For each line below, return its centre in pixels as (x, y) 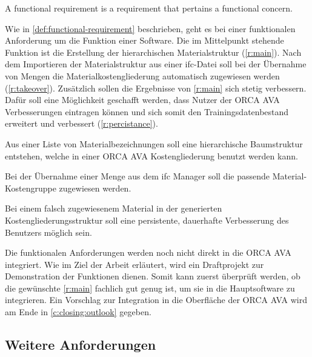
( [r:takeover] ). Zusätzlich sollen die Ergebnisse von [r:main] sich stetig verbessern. (156, 88)
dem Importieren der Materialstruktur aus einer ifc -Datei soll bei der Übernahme (156, 64)
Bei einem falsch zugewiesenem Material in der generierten (114, 208)
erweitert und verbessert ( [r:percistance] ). (81, 123)
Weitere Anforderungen (81, 345)
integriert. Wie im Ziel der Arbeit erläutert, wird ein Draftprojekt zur (134, 264)
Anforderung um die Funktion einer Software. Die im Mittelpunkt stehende (144, 40)
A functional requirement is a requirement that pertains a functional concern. (149, 8)
